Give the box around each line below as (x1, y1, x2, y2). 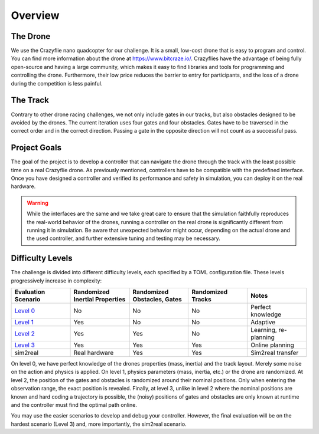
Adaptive (250, 318, 276, 327)
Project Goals (11, 143, 62, 153)
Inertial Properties (73, 295, 126, 304)
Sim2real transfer (250, 348, 299, 357)
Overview (11, 9, 60, 22)
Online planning (250, 341, 295, 349)
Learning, (250, 326, 277, 334)
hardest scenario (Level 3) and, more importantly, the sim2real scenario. (11, 420, 187, 428)
